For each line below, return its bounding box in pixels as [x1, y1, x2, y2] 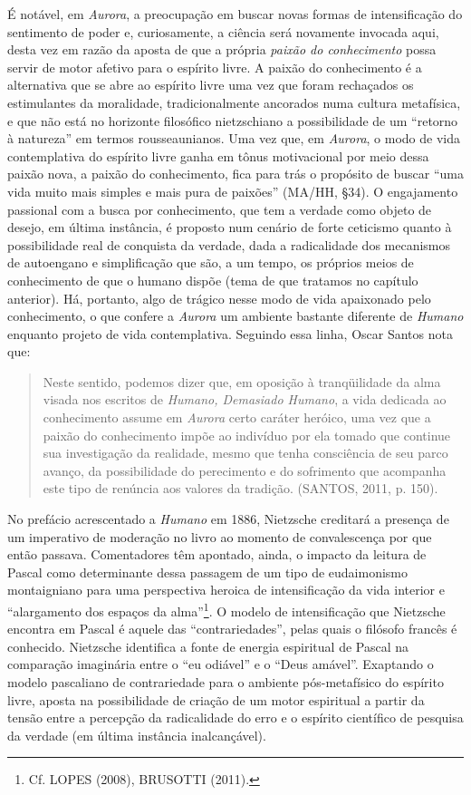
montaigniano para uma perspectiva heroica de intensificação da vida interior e [7, 580, 445, 599]
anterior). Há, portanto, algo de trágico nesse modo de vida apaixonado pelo [7, 288, 431, 307]
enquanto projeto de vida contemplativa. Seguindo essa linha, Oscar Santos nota [7, 324, 453, 343]
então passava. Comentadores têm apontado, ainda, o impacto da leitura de [7, 545, 427, 564]
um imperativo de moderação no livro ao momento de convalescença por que [7, 527, 432, 546]
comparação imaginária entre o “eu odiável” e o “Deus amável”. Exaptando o [7, 654, 434, 674]
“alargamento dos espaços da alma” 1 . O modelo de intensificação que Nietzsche [7, 599, 446, 620]
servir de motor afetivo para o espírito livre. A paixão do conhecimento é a [7, 57, 422, 76]
